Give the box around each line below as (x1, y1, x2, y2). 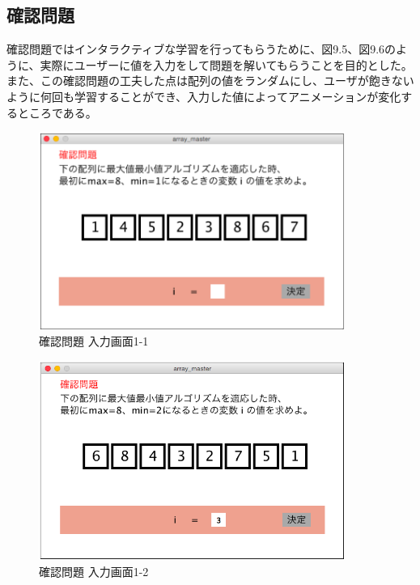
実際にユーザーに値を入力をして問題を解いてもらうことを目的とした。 (40, 56, 413, 73)
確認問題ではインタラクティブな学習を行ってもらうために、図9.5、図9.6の (6, 40, 397, 57)
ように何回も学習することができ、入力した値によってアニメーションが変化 (6, 87, 401, 104)
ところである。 (17, 104, 97, 121)
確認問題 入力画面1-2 (39, 562, 149, 579)
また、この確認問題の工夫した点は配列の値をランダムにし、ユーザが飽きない (6, 72, 414, 89)
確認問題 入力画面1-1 (39, 333, 149, 350)
